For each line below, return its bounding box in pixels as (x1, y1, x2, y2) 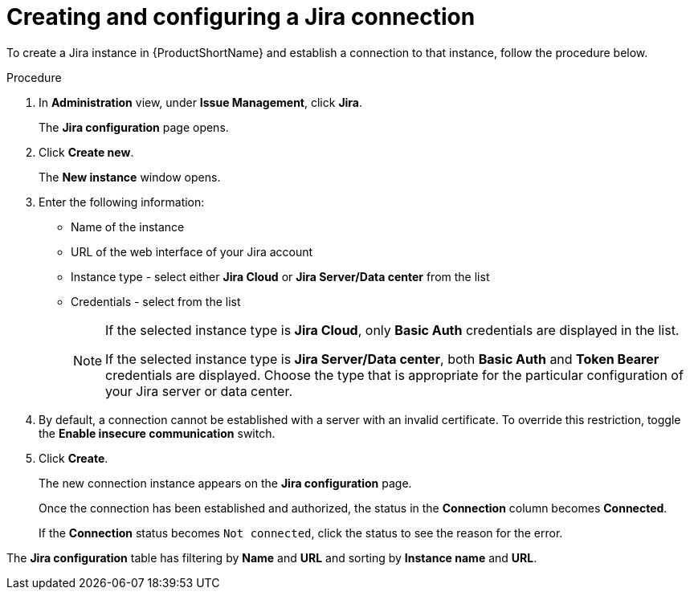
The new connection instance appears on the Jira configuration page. (39, 476, 412, 490)
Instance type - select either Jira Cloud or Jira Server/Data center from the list (71, 269, 490, 284)
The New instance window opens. (39, 169, 221, 184)
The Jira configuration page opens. (39, 120, 229, 134)
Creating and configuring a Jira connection (6, 3, 476, 31)
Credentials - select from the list (71, 294, 241, 308)
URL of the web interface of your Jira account (71, 244, 313, 259)
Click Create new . (39, 145, 134, 159)
